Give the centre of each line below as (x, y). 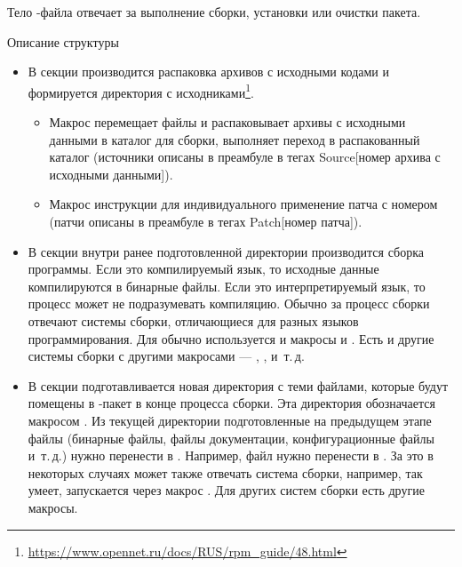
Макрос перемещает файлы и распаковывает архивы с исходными (227, 122)
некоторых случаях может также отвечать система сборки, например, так (225, 472)
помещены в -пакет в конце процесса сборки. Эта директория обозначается (231, 403)
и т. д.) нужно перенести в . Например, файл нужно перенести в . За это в (231, 455)
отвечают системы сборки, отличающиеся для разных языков (193, 320)
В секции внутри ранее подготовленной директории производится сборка (226, 251)
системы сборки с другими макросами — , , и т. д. (166, 356)
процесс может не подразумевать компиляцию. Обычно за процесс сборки (229, 303)
